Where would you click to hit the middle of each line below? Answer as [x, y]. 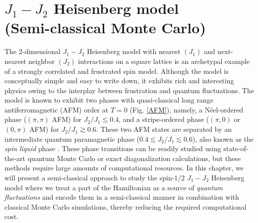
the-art [15, 158]
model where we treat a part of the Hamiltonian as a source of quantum [114, 187]
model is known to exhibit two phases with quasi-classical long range [109, 100]
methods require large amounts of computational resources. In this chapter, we [124, 168]
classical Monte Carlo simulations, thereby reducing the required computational [126, 206]
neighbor [42, 61]
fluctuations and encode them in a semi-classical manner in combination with [122, 197]
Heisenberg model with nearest [134, 51]
